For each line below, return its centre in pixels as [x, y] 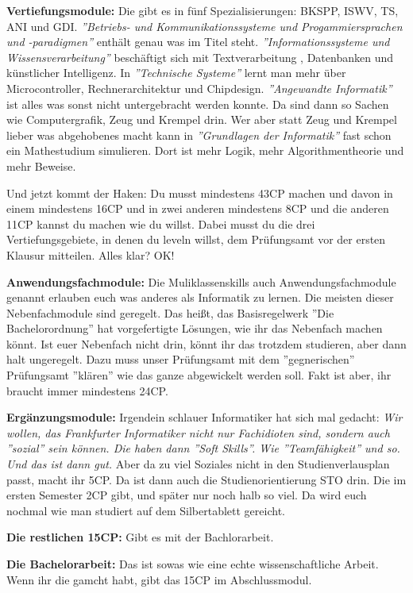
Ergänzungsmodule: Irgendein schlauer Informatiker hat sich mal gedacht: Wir [205, 417]
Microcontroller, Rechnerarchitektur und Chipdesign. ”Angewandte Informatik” [199, 88]
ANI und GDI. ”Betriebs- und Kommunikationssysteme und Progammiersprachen [205, 26]
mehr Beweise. [41, 166]
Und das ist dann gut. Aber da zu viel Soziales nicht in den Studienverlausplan [198, 464]
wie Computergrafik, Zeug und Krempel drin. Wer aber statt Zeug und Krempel [202, 119]
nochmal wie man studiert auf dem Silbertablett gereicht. [146, 510]
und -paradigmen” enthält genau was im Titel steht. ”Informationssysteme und [198, 42]
